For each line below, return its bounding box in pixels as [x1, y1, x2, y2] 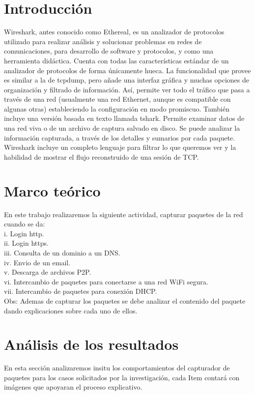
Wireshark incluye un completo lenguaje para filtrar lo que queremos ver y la [4, 142, 236, 152]
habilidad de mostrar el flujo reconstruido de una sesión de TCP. [4, 151, 199, 162]
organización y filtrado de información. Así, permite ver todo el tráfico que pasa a [4, 84, 250, 94]
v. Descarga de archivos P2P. [4, 267, 91, 277]
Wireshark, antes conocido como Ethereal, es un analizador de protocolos [4, 27, 225, 37]
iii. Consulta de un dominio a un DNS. [4, 247, 120, 257]
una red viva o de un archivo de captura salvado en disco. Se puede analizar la [4, 123, 240, 133]
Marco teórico [4, 180, 101, 200]
